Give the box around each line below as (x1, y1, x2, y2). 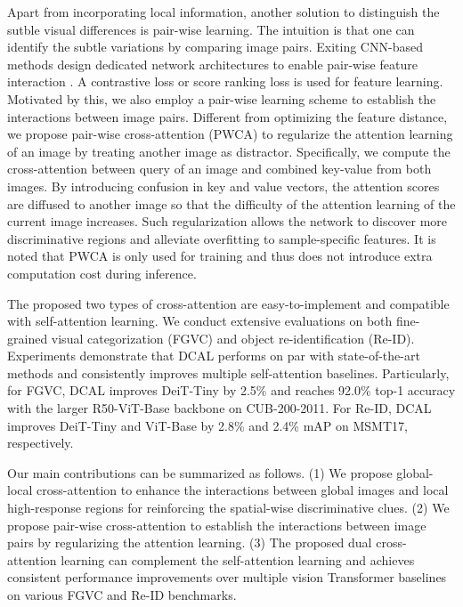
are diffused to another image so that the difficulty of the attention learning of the (7, 194, 456, 213)
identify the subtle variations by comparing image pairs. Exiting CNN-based (7, 37, 423, 56)
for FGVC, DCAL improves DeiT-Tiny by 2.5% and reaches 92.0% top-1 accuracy (7, 381, 456, 400)
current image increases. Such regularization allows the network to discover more (7, 212, 448, 231)
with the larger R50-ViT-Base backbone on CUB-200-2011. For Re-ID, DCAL (7, 399, 432, 417)
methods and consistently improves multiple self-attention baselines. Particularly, (7, 363, 450, 382)
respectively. (7, 433, 74, 452)
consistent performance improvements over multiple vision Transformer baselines (7, 568, 447, 587)
